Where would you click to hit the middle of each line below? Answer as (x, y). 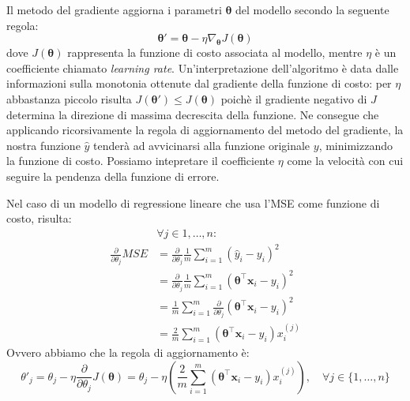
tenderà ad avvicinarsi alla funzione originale (202, 145)
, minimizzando (355, 145)
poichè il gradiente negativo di (294, 98)
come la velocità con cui (345, 161)
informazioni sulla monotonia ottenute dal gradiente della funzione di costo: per (199, 83)
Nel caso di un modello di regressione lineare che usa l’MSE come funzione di (193, 202)
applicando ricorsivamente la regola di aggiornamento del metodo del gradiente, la (205, 130)
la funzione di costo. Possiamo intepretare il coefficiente (141, 161)
